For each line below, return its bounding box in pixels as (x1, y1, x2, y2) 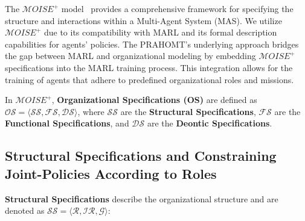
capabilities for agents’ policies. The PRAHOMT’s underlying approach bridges (5, 37, 299, 50)
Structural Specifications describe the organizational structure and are (5, 192, 278, 205)
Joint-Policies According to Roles (5, 164, 217, 182)
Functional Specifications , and (5, 117, 129, 129)
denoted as (5, 204, 45, 217)
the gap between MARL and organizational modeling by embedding (5, 49, 256, 62)
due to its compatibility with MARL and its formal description (43, 26, 277, 39)
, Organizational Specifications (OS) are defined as (51, 93, 257, 106)
